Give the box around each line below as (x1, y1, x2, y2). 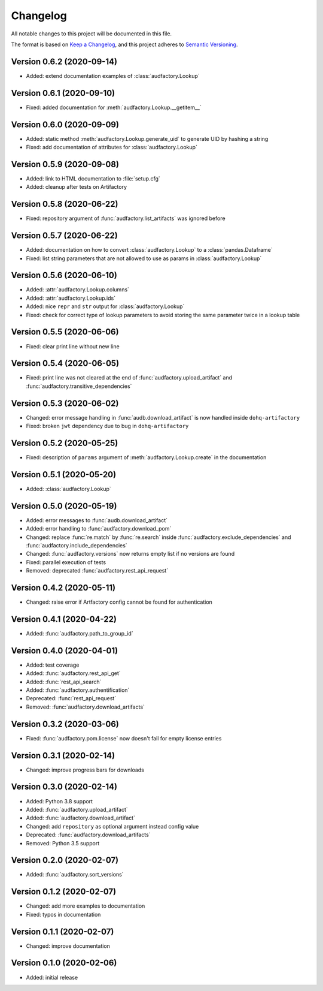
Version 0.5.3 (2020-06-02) (11, 398, 119, 408)
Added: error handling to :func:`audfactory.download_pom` (26, 525, 172, 532)
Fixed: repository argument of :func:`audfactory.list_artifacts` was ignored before (26, 215, 226, 222)
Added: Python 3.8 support (26, 797, 93, 805)
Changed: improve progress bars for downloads (26, 766, 145, 773)
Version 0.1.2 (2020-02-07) (11, 887, 117, 897)
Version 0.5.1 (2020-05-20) (11, 469, 117, 480)
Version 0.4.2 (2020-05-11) (11, 583, 116, 593)
